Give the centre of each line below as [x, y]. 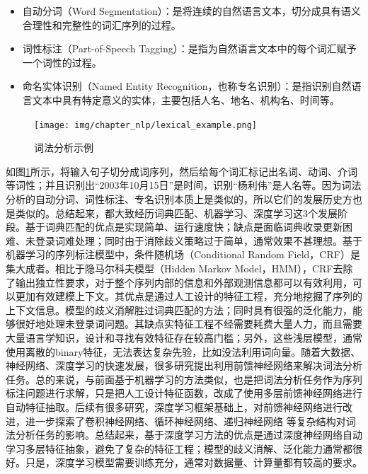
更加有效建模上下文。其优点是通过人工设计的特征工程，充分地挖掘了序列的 [189, 296]
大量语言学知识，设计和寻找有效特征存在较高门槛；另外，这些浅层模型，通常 [184, 337]
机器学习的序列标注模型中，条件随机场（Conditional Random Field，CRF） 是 [183, 254]
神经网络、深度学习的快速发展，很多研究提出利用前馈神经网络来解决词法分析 [184, 365]
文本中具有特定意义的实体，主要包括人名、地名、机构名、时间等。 [186, 99]
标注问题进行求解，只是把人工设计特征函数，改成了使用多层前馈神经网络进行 [184, 393]
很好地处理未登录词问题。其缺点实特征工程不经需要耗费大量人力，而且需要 [189, 324]
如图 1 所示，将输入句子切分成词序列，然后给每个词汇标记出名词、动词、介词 [182, 171]
